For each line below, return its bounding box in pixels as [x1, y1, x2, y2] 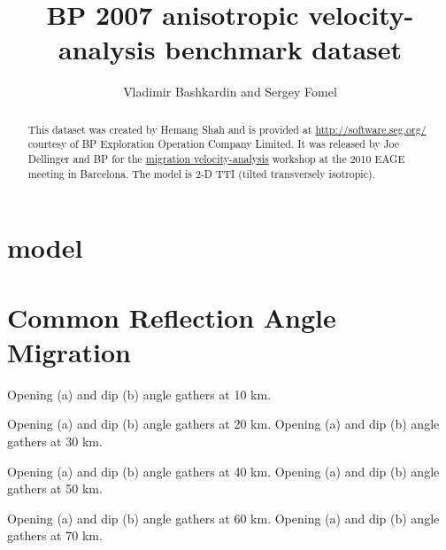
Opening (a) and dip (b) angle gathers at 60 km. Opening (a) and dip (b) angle [7, 508, 440, 527]
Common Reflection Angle [7, 298, 336, 335]
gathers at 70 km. [7, 526, 103, 545]
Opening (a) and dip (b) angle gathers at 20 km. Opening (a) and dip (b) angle [7, 414, 440, 433]
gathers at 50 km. [7, 479, 103, 498]
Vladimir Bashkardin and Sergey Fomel [123, 82, 337, 101]
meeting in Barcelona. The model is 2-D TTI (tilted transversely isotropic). [27, 166, 375, 181]
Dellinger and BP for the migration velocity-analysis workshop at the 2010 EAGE [27, 151, 405, 167]
